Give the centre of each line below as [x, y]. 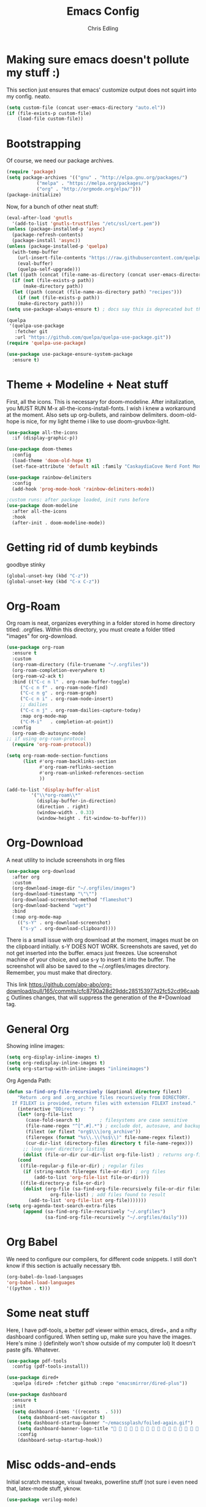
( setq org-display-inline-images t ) [53, 1057]
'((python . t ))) [29, 1288]
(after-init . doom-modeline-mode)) [59, 523]
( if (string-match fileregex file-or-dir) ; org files [94, 1172]
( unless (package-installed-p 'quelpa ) [57, 246]
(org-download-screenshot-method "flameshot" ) [72, 900]
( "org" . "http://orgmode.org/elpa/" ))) [89, 189]
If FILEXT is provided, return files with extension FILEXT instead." [104, 1103]
